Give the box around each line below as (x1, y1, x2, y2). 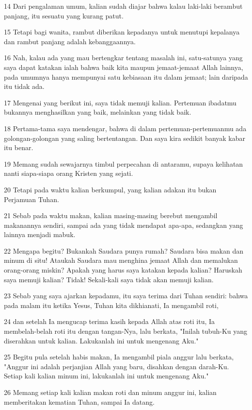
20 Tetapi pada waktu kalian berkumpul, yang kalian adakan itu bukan (4, 184, 217, 194)
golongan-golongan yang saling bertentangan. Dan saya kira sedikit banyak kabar (4, 133, 245, 143)
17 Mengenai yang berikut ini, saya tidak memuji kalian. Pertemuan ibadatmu (4, 97, 236, 107)
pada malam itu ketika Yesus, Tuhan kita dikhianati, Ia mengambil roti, (4, 300, 219, 310)
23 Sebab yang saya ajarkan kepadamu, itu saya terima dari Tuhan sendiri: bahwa (4, 290, 248, 301)
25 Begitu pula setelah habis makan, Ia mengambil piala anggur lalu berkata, (4, 352, 234, 362)
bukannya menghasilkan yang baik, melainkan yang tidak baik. (4, 107, 191, 117)
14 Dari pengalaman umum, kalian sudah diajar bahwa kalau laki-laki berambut (4, 1, 243, 11)
